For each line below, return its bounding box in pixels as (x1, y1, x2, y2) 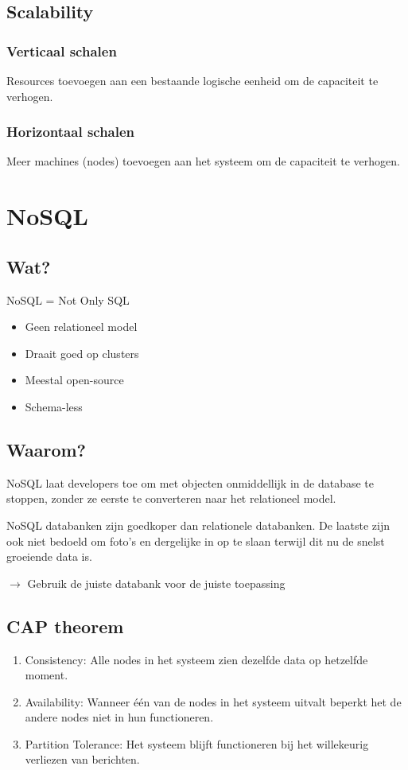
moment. (25, 667, 68, 683)
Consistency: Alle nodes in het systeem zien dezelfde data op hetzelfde (25, 651, 368, 667)
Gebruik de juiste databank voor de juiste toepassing (27, 574, 286, 591)
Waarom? (6, 437, 86, 461)
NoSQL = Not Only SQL (6, 291, 130, 308)
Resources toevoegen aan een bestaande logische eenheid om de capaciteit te (6, 72, 379, 88)
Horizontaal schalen (6, 122, 135, 142)
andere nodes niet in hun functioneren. (25, 709, 214, 725)
